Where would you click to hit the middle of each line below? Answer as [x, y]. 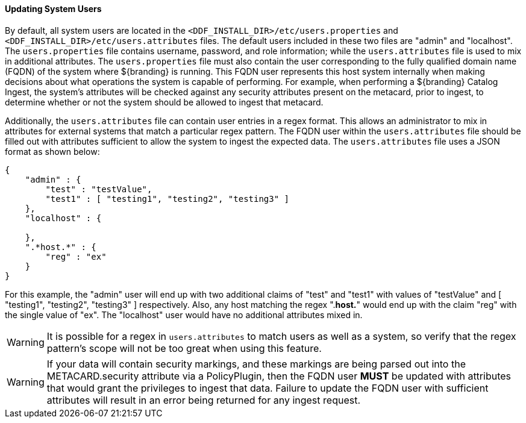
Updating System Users [53, 9]
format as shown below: [52, 151]
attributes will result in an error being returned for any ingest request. [203, 400]
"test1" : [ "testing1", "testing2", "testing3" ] [168, 199]
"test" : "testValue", [99, 189]
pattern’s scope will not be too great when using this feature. [184, 348]
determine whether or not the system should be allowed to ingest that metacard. [164, 102]
